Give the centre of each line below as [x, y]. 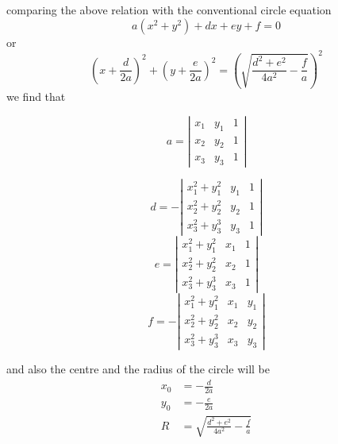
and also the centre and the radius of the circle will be [138, 368]
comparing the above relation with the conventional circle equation [169, 10]
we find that [36, 96]
